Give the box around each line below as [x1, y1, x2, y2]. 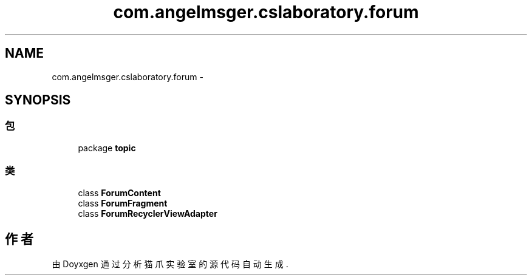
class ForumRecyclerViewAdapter [78, 208, 217, 219]
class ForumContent [78, 187, 161, 198]
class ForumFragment [78, 197, 168, 208]
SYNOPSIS [5, 92, 71, 108]
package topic [78, 142, 136, 153]
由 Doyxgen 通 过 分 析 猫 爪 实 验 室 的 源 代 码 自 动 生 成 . [52, 259, 288, 270]
